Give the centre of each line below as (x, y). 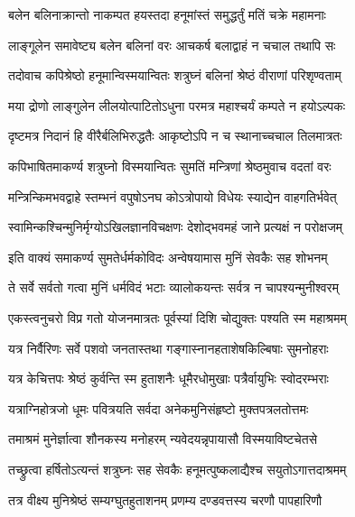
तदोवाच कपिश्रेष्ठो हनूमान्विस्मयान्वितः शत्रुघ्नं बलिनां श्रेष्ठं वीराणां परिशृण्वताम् (175, 75)
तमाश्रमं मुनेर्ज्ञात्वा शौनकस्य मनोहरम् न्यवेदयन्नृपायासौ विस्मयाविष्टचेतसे (163, 439)
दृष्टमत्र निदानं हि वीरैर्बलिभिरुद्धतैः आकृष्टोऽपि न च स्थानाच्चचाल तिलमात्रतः (175, 136)
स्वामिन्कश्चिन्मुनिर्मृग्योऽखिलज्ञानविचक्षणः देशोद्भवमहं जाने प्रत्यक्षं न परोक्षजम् (176, 227)
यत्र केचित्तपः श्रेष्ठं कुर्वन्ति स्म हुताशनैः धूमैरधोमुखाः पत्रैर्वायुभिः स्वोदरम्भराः (168, 379)
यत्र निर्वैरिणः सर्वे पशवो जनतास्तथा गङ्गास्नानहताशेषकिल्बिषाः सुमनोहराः (168, 348)
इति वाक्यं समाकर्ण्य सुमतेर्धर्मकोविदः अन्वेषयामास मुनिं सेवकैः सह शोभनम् (168, 257)
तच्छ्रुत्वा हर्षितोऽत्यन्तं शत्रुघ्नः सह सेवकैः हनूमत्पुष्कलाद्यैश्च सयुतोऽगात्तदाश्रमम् (177, 469)
